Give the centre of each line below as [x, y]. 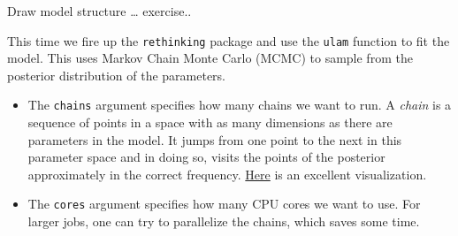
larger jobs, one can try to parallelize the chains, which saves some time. [224, 221]
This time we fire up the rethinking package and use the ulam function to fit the [229, 40]
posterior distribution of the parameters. [117, 75]
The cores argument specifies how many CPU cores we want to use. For [224, 204]
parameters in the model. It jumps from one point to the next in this [215, 139]
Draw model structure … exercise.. [99, 11]
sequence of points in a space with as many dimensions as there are [210, 122]
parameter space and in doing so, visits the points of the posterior [206, 157]
